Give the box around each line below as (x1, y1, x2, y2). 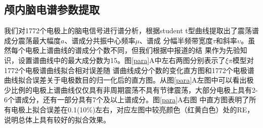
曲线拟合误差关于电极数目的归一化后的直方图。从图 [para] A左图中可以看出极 (4, 75, 254, 85)
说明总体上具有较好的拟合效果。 (4, 114, 110, 124)
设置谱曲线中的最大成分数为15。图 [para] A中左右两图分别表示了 (18, 54, 226, 65)
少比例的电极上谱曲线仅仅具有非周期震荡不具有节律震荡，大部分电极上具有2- (4, 84, 258, 95)
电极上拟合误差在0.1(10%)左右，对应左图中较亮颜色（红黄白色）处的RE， (11, 104, 254, 114)
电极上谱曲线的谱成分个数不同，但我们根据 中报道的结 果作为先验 (25, 45, 240, 55)
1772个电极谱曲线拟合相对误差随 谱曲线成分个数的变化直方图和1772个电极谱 (4, 65, 254, 75)
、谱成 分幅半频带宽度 (139, 35, 213, 45)
